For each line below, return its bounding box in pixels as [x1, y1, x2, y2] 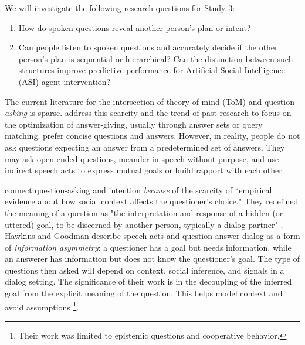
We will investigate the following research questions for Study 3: [5, 2, 235, 13]
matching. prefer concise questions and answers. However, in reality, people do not [5, 129, 300, 142]
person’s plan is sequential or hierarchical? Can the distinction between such [18, 52, 293, 64]
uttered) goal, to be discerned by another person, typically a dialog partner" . [5, 218, 283, 230]
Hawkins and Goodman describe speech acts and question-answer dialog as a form [5, 230, 300, 242]
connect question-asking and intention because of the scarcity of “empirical [5, 183, 272, 196]
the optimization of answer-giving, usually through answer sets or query [5, 118, 263, 130]
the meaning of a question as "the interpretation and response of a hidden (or [5, 206, 283, 218]
